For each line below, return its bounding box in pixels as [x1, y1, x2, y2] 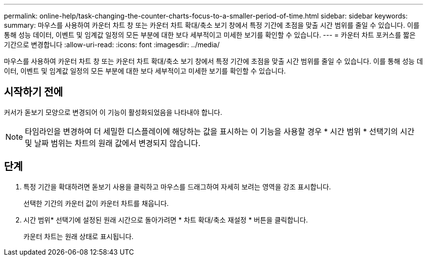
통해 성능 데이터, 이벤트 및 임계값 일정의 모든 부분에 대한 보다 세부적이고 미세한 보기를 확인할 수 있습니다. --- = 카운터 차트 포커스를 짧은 [4, 31, 416, 39]
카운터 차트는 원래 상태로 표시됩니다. [23, 232, 134, 241]
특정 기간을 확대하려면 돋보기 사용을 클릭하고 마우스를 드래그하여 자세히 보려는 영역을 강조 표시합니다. [23, 182, 331, 191]
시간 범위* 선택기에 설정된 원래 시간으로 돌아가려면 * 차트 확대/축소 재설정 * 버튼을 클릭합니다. [23, 215, 308, 224]
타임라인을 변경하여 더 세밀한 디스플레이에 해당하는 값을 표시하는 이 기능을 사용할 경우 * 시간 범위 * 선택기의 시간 [25, 126, 415, 136]
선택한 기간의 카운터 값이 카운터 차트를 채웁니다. [23, 199, 169, 207]
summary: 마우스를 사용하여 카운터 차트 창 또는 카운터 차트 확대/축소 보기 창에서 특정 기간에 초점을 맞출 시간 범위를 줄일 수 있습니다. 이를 [4, 21, 420, 29]
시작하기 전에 [4, 86, 63, 98]
